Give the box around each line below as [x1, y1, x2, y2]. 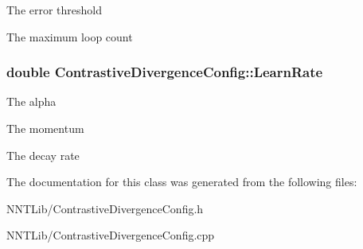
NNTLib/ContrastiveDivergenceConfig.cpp [6, 227, 215, 243]
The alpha [6, 93, 57, 110]
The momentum [6, 120, 84, 136]
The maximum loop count [6, 28, 133, 45]
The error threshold [6, 2, 103, 18]
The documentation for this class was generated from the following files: [6, 173, 357, 190]
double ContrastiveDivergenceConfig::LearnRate [6, 62, 323, 82]
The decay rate [6, 146, 80, 163]
